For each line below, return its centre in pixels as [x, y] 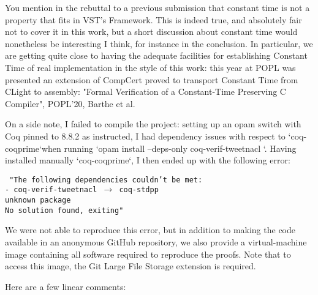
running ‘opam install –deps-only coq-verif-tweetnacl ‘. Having [180, 148]
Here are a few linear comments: [66, 286]
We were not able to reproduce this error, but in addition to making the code [150, 230]
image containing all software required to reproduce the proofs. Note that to [148, 254]
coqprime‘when [33, 148]
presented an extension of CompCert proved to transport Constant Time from [152, 79]
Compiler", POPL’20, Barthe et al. [70, 103]
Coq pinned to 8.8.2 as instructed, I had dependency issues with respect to [145, 136]
